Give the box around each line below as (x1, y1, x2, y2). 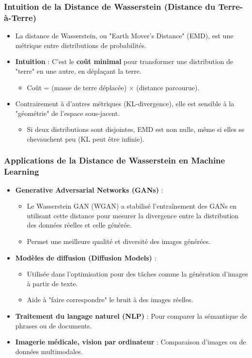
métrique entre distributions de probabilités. (15, 40, 147, 50)
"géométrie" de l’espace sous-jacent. (15, 108, 120, 118)
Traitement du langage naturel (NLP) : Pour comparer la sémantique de (15, 310, 247, 321)
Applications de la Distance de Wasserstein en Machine (4, 154, 225, 166)
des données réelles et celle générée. (27, 220, 132, 230)
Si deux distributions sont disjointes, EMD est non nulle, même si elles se (27, 124, 245, 134)
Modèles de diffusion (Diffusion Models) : (15, 252, 157, 262)
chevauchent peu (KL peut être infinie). (27, 133, 144, 144)
